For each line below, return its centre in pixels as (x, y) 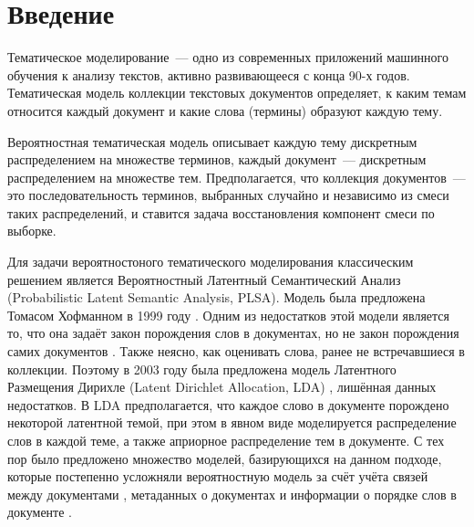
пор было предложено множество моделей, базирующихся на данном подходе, (225, 458)
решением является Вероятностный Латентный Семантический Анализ (204, 279)
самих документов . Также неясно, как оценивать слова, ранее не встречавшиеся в (236, 351)
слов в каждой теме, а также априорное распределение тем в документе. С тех (226, 440)
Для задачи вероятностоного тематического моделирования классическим (211, 262)
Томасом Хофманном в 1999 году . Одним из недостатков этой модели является (229, 315)
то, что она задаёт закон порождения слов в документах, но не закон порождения (233, 333)
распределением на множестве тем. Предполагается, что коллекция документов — (237, 177)
